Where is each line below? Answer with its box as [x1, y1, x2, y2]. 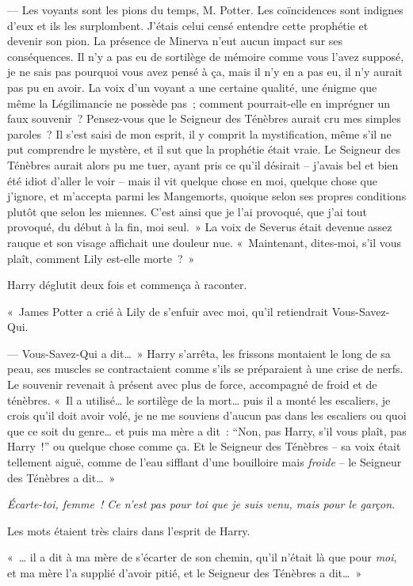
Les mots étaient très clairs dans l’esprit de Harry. [7, 522, 250, 538]
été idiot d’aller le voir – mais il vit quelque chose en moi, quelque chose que [7, 172, 377, 188]
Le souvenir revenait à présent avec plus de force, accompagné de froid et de [7, 376, 377, 393]
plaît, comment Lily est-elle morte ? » [7, 249, 195, 266]
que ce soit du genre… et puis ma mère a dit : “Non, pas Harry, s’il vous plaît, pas [7, 422, 407, 439]
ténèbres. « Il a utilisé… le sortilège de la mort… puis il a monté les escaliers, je [7, 391, 391, 408]
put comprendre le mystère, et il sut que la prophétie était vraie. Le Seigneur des [7, 141, 401, 158]
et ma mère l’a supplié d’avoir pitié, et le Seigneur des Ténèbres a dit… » [7, 565, 362, 580]
